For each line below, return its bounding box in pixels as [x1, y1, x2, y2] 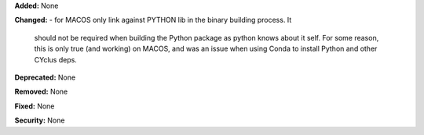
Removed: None [14, 87, 68, 97]
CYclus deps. [34, 55, 78, 64]
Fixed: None [14, 101, 55, 111]
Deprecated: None [14, 73, 76, 82]
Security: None [14, 115, 65, 125]
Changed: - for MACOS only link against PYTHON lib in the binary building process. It [14, 16, 292, 25]
